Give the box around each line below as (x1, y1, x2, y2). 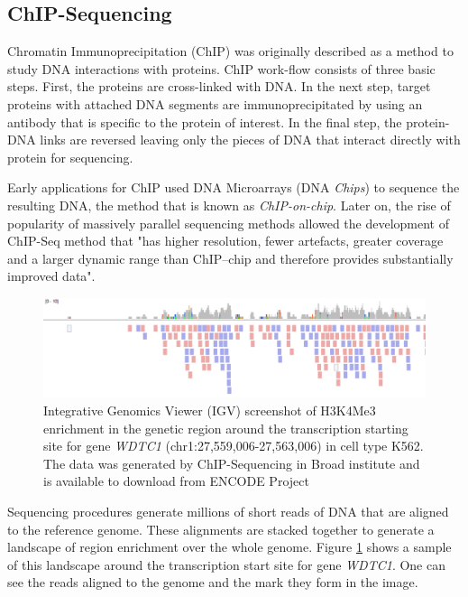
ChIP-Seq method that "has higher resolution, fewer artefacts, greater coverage (7, 231, 444, 250)
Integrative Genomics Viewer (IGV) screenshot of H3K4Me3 (43, 401, 376, 420)
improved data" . (7, 266, 96, 285)
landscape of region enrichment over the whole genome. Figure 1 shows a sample (7, 537, 452, 556)
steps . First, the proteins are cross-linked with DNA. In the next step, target (7, 77, 431, 96)
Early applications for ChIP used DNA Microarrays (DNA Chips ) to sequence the (7, 178, 460, 197)
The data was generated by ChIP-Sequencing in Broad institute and (43, 453, 420, 472)
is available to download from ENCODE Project (43, 471, 309, 490)
